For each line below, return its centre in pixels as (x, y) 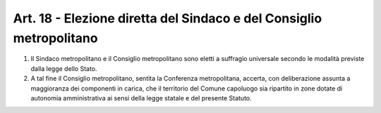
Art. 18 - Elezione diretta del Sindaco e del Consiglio (168, 18)
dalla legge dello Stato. (64, 68)
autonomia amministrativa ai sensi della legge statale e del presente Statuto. (141, 98)
